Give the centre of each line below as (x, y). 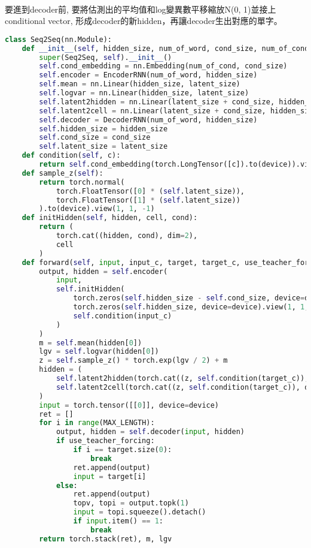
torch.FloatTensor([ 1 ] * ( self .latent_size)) (148, 200)
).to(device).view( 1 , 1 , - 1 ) (97, 209)
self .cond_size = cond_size (95, 138)
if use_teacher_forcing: (105, 441)
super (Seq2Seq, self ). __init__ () (106, 57)
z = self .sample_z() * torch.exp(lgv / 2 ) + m (133, 361)
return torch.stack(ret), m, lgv (106, 539)
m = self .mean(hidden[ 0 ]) (91, 343)
